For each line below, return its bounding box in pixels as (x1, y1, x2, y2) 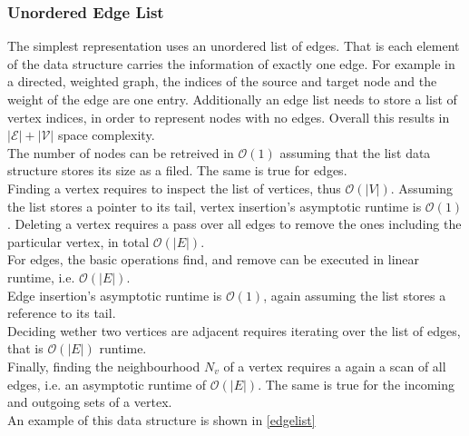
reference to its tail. (7, 303, 116, 322)
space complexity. (57, 125, 155, 144)
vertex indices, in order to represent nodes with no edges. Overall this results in (7, 107, 450, 126)
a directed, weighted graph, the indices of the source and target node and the (7, 72, 437, 91)
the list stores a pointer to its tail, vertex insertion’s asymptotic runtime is (7, 196, 422, 215)
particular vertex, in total (7, 232, 150, 251)
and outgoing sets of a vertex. (7, 392, 172, 411)
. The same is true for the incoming (258, 374, 455, 393)
